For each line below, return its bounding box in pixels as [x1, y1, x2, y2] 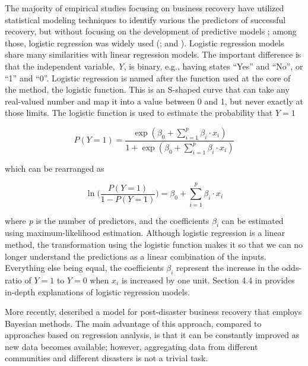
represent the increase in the [176, 261, 280, 274]
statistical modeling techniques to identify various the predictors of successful [5, 13, 286, 26]
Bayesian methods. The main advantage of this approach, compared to [5, 317, 262, 329]
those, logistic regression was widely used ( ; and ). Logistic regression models [5, 36, 284, 49]
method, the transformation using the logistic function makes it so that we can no [5, 238, 303, 250]
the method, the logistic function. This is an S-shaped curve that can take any [5, 83, 290, 96]
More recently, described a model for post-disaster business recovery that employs [5, 305, 302, 318]
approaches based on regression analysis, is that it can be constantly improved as [5, 329, 300, 341]
